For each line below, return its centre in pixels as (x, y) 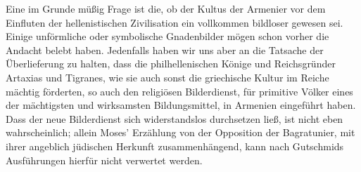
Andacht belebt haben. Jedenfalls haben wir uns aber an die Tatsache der (165, 49)
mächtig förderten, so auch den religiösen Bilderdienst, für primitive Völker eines (179, 91)
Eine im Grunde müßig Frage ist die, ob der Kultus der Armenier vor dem (166, 8)
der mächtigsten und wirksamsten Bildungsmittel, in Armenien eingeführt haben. (181, 105)
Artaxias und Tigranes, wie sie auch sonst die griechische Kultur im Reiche (167, 77)
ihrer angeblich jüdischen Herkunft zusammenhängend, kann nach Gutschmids (175, 146)
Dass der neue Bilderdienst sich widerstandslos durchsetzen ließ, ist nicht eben (175, 118)
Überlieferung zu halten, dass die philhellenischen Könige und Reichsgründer (171, 64)
